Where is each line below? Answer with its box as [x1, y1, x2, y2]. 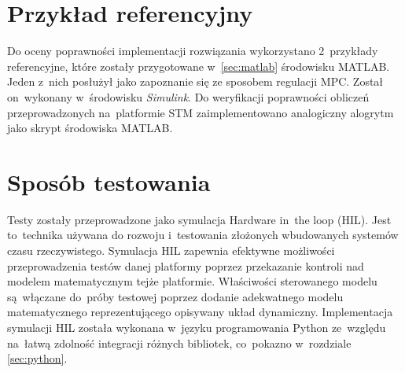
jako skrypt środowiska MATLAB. [7, 120, 173, 136]
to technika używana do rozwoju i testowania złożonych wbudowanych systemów [7, 227, 399, 243]
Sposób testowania [7, 165, 211, 197]
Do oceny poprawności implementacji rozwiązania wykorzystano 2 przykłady [7, 42, 378, 59]
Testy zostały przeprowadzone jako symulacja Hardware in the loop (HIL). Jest [7, 211, 392, 227]
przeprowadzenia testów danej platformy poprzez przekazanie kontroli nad [7, 257, 364, 274]
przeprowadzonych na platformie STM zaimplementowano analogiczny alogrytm [7, 104, 394, 120]
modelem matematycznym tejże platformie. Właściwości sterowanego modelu [7, 273, 377, 289]
